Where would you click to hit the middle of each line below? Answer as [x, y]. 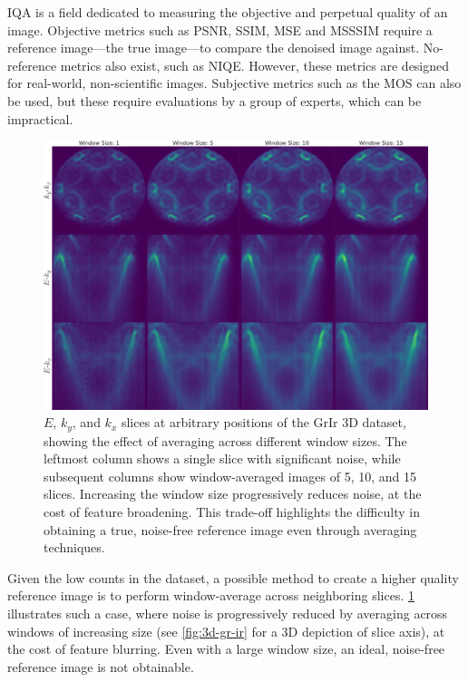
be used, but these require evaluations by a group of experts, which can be [214, 100]
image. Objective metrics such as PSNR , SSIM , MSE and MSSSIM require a [220, 29]
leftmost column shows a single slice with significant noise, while [222, 458]
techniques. [74, 547]
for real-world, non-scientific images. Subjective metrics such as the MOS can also [234, 83]
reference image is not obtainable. [101, 666]
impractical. [40, 118]
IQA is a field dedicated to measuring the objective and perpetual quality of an [228, 12]
